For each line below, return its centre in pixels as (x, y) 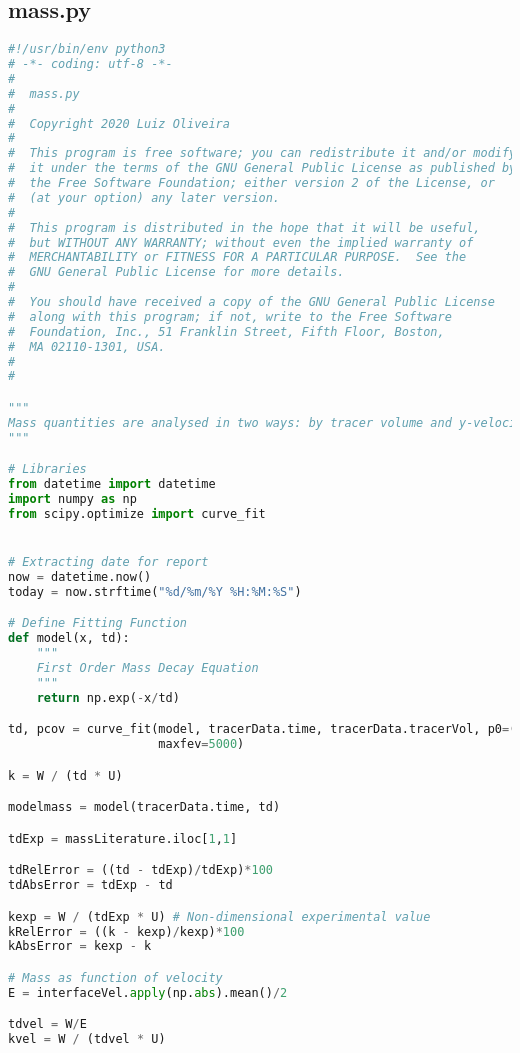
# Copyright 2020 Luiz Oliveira (119, 123)
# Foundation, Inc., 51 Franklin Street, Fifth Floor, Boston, (226, 331)
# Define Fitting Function (97, 623)
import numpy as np (72, 499)
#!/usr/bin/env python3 (87, 49)
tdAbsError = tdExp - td (90, 885)
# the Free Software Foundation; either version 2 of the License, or (251, 183)
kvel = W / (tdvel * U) (87, 1039)
